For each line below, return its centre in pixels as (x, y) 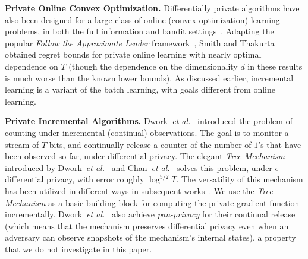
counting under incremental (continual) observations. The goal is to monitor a (147, 132)
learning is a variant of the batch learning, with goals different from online (140, 89)
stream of (22, 144)
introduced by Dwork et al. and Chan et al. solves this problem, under (139, 167)
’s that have (280, 144)
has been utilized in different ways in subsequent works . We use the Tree (139, 190)
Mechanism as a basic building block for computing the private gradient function (152, 202)
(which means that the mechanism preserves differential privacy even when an (147, 225)
